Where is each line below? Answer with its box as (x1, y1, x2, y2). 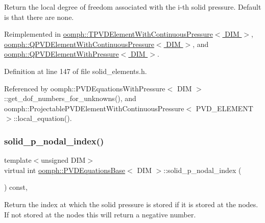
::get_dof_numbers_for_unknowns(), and (4, 93, 136, 104)
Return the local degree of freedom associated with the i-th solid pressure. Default (4, 2, 261, 12)
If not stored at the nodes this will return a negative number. (4, 209, 196, 219)
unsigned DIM (41, 155, 86, 165)
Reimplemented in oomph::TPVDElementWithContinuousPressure (4, 29, 213, 39)
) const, (4, 182, 28, 192)
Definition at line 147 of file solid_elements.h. (4, 65, 147, 76)
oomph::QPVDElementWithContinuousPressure (4, 38, 154, 49)
